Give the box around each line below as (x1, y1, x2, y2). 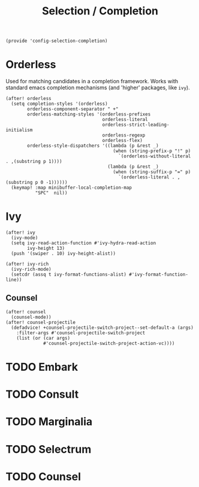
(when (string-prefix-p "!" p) (113, 148, 191, 154)
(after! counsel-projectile (5, 319, 76, 325)
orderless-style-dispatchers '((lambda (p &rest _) (27, 143, 159, 149)
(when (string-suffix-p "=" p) (113, 169, 191, 175)
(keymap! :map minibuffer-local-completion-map (11, 184, 132, 191)
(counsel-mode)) (11, 314, 52, 320)
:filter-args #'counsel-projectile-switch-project (16, 329, 146, 336)
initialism (5, 127, 33, 133)
